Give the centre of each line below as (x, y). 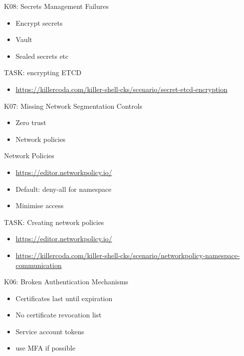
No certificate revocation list (59, 315)
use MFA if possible (45, 348)
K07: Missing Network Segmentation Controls (73, 106)
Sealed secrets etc (42, 56)
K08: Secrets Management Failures (56, 6)
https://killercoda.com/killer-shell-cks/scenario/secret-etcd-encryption (122, 89)
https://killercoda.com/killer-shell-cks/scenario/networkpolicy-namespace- (128, 255)
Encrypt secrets (39, 22)
